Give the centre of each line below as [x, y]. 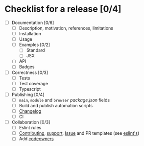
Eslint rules [30, 128]
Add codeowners [36, 139]
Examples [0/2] [34, 45]
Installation [30, 34]
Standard [36, 50]
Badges [27, 67]
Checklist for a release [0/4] [63, 9]
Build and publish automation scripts [56, 105]
